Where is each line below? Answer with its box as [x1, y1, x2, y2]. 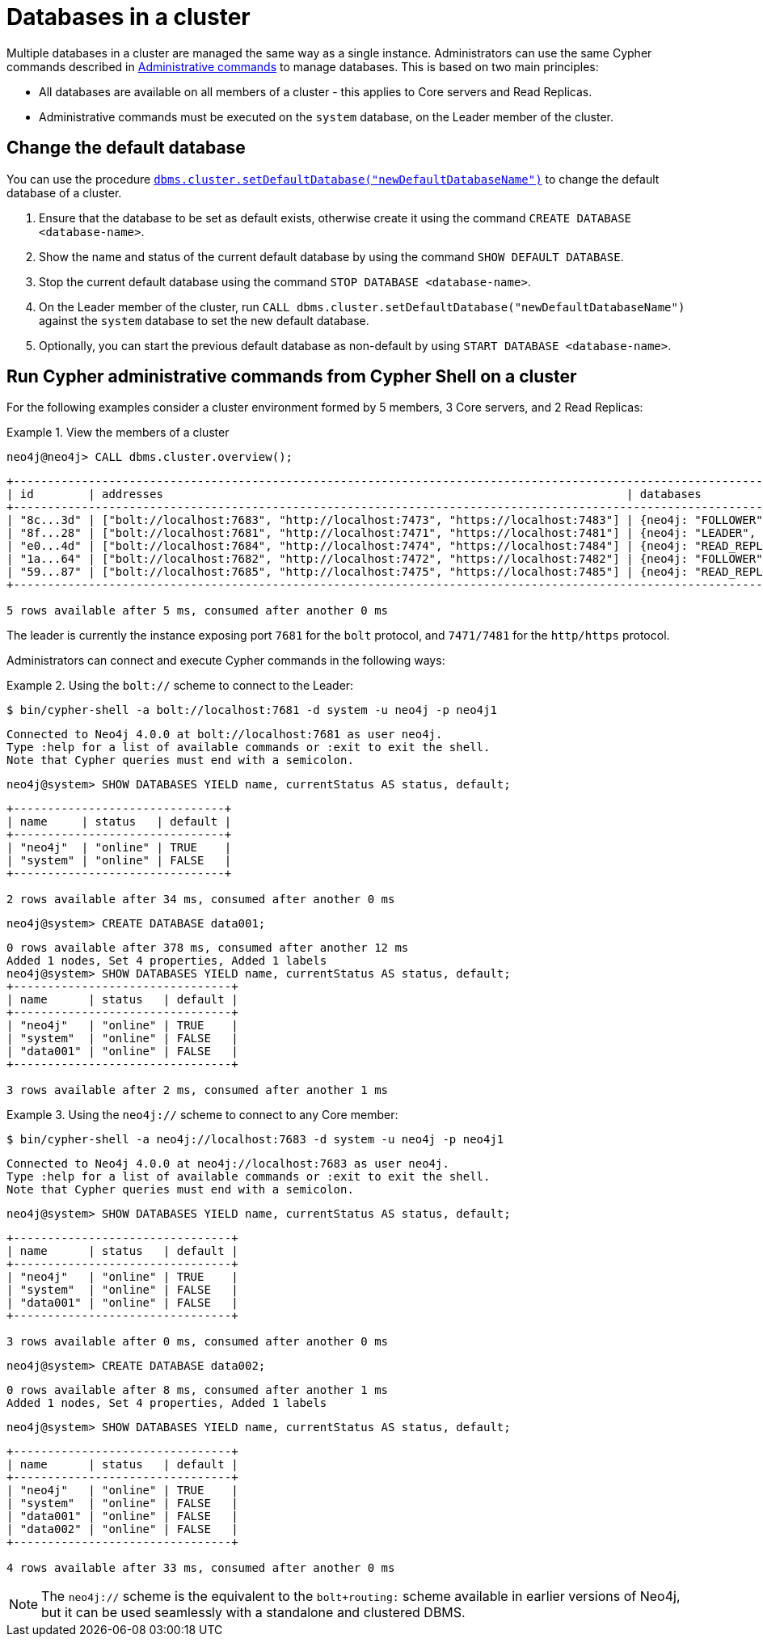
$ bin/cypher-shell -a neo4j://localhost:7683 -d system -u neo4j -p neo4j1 [6, 1133, 504, 1147]
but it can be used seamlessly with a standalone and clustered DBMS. [41, 1604, 466, 1621]
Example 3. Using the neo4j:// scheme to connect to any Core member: [6, 1108, 398, 1122]
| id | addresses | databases [6, 488, 702, 501]
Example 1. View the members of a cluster [6, 425, 230, 440]
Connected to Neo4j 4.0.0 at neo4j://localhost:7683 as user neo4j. [6, 1157, 449, 1171]
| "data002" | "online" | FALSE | [6, 1523, 238, 1536]
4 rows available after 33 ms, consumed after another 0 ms [6, 1561, 395, 1575]
